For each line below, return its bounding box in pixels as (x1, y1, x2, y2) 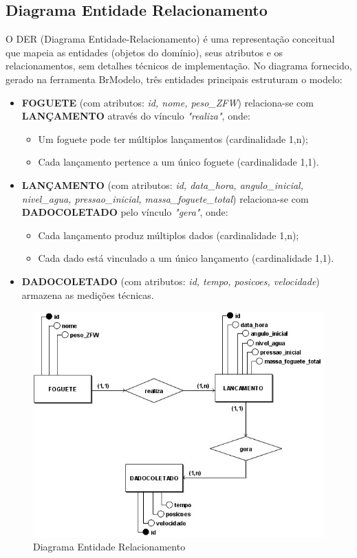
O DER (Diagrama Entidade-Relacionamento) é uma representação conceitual (6, 32, 335, 46)
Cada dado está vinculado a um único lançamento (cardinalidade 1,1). (38, 251, 334, 265)
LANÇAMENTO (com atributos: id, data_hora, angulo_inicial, (21, 177, 303, 192)
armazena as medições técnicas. (21, 287, 154, 302)
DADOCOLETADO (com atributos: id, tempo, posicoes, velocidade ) (21, 274, 320, 288)
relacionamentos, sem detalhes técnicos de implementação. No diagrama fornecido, (6, 58, 352, 73)
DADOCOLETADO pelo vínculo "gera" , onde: (21, 205, 228, 219)
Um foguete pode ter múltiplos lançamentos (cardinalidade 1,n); (38, 131, 308, 146)
